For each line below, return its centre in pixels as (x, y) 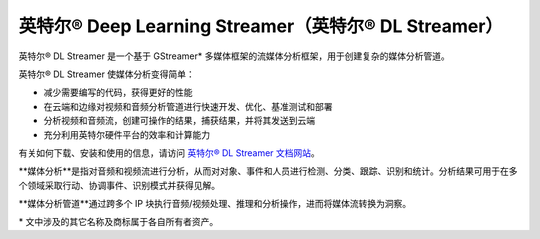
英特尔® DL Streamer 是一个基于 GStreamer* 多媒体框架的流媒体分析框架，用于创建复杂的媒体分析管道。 (234, 56)
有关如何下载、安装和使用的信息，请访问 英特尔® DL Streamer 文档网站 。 (169, 152)
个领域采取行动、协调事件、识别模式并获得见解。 (119, 185)
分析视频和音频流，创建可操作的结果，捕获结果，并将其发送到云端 (179, 121)
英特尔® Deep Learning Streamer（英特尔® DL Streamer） (261, 26)
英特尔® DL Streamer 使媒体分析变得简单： (106, 74)
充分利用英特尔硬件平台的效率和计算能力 (126, 134)
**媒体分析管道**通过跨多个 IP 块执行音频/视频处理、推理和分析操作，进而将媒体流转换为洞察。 (215, 204)
